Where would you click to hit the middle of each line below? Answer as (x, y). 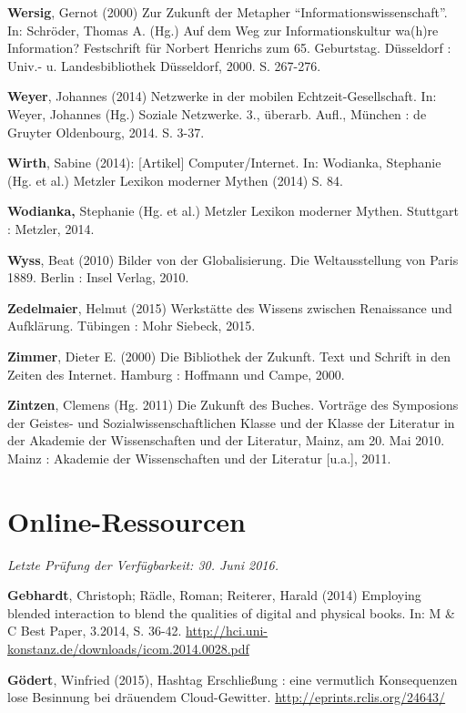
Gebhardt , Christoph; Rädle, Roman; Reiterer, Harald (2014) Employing (214, 595)
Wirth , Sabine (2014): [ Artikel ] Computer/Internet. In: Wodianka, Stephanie (224, 163)
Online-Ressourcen (127, 520)
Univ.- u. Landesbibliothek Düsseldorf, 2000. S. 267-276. (164, 65)
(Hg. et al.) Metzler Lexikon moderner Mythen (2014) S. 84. (175, 180)
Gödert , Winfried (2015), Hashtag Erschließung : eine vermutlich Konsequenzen (233, 679)
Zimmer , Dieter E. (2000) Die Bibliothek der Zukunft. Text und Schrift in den (229, 356)
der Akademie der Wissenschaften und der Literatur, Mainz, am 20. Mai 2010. (226, 440)
